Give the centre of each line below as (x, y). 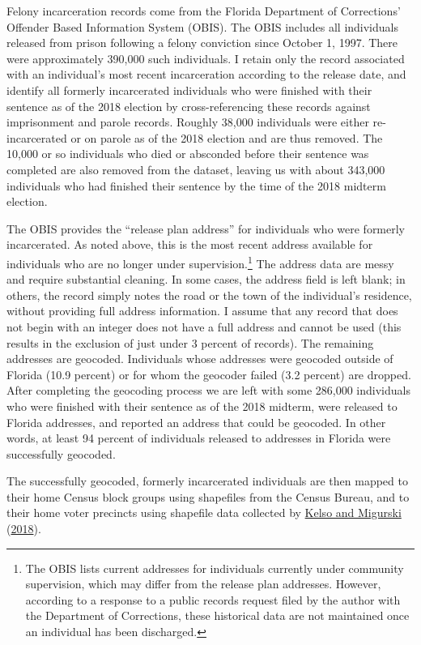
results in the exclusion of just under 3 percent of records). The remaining (190, 342)
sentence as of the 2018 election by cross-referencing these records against (189, 106)
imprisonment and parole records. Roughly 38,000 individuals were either (188, 122)
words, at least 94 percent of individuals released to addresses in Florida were (199, 438)
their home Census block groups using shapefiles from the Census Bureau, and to (208, 496)
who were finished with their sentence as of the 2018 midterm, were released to (202, 406)
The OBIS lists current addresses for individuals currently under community (215, 568)
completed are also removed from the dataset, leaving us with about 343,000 (196, 169)
